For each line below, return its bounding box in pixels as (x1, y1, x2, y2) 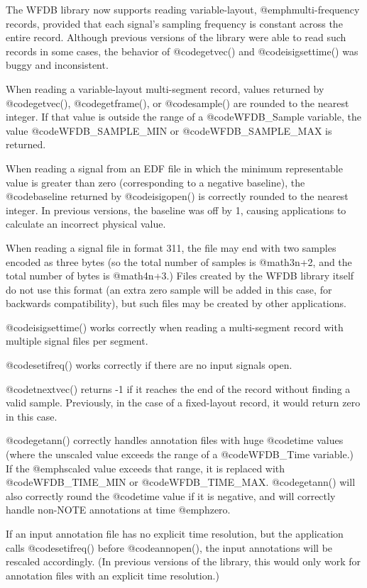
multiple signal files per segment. (6, 333, 148, 348)
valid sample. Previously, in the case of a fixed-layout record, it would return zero (6, 395, 361, 410)
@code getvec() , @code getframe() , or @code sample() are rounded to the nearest (6, 95, 349, 110)
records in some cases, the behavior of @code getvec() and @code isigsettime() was (6, 43, 358, 58)
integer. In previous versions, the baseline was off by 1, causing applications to (6, 202, 346, 217)
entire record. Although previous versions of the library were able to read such (6, 30, 346, 45)
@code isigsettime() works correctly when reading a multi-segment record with (6, 319, 344, 334)
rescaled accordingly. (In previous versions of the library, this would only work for (6, 554, 361, 569)
